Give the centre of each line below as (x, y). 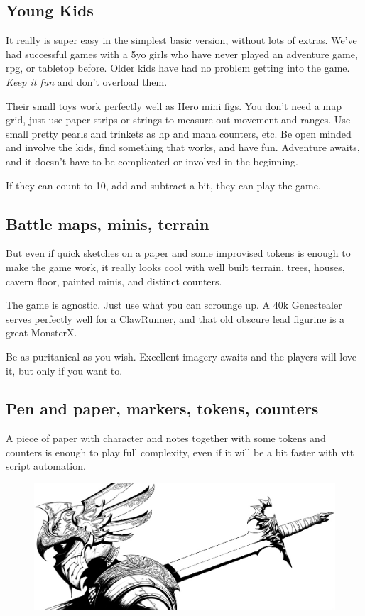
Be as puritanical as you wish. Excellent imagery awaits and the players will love (181, 356)
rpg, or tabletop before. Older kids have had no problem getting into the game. (178, 68)
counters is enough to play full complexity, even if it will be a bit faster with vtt (180, 452)
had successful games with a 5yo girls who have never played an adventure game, (182, 54)
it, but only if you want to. (64, 370)
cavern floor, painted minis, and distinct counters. (114, 281)
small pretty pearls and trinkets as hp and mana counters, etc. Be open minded (179, 133)
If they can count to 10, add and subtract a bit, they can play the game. (163, 185)
